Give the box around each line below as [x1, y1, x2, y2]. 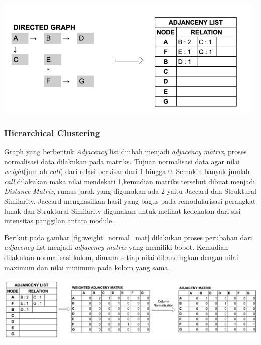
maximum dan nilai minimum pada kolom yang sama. [4, 262, 170, 272]
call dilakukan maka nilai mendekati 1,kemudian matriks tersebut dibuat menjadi [4, 176, 255, 186]
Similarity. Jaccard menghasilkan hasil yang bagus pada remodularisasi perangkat [4, 196, 256, 206]
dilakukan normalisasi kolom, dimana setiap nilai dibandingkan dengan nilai [4, 252, 238, 262]
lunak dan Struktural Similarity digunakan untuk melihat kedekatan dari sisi [4, 205, 241, 216]
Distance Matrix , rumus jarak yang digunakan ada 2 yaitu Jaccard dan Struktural [4, 186, 256, 196]
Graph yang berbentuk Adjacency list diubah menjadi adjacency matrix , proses [4, 146, 247, 157]
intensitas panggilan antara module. [4, 215, 114, 226]
